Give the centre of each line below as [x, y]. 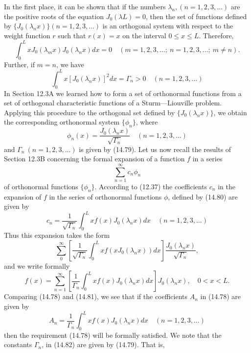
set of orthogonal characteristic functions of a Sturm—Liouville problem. [113, 103]
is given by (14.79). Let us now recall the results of [155, 149]
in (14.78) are [221, 296]
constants [18, 344]
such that [72, 35]
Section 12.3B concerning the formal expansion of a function [94, 159]
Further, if [19, 64]
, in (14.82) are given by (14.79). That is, [103, 344]
